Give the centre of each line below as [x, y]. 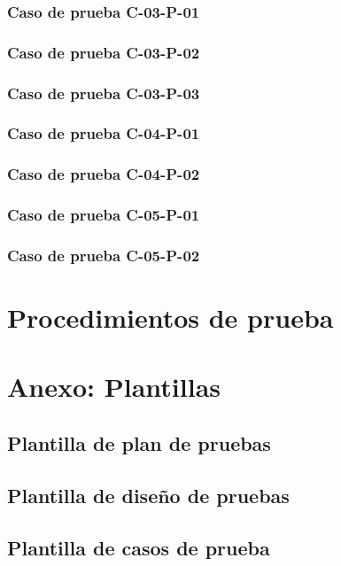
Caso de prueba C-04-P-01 [104, 133]
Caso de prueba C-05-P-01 [104, 215]
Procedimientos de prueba [170, 318]
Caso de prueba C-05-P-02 [104, 255]
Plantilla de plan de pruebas [139, 443]
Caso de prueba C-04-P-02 [104, 174]
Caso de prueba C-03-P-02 [104, 52]
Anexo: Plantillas [114, 387]
